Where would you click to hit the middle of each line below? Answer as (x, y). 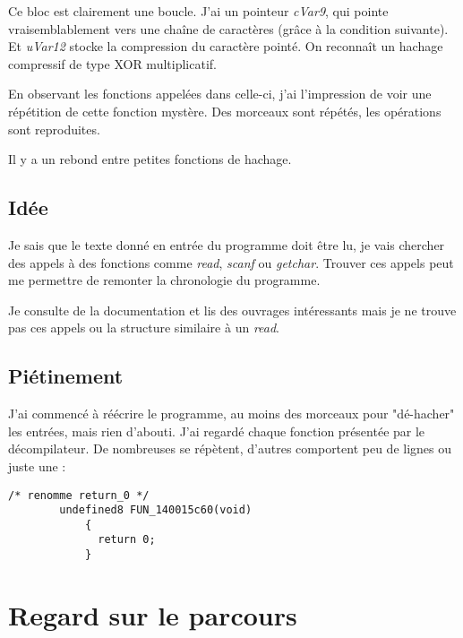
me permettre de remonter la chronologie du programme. (164, 280)
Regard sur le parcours (153, 614)
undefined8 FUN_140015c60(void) (156, 510)
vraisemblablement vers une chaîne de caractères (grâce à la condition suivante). (228, 28)
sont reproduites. (54, 129)
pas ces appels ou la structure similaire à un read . (144, 328)
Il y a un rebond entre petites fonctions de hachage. (150, 159)
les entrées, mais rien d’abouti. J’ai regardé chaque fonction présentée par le (217, 431)
